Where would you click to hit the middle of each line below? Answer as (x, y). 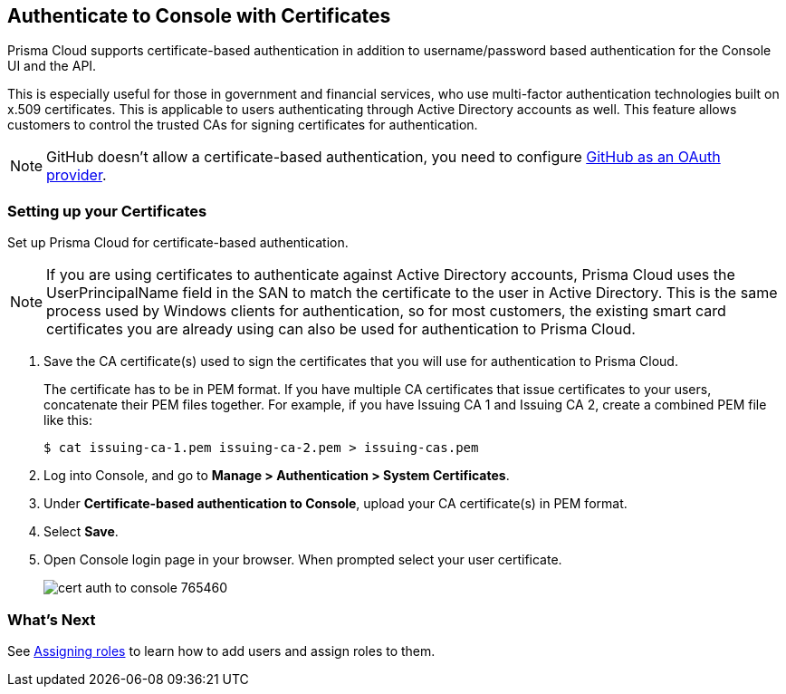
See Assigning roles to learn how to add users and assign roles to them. (221, 651)
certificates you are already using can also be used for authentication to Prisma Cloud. (341, 329)
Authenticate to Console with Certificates (199, 16)
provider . (77, 175)
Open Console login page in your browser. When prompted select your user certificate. (303, 560)
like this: (68, 420)
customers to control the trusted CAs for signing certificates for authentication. (243, 125)
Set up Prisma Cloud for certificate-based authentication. (178, 243)
